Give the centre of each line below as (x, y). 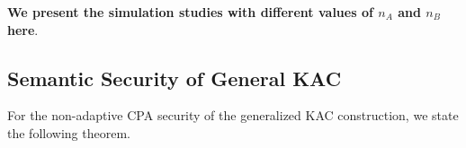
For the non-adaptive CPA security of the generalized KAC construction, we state (233, 115)
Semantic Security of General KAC (175, 78)
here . (23, 29)
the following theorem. (69, 132)
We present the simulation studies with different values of (190, 12)
